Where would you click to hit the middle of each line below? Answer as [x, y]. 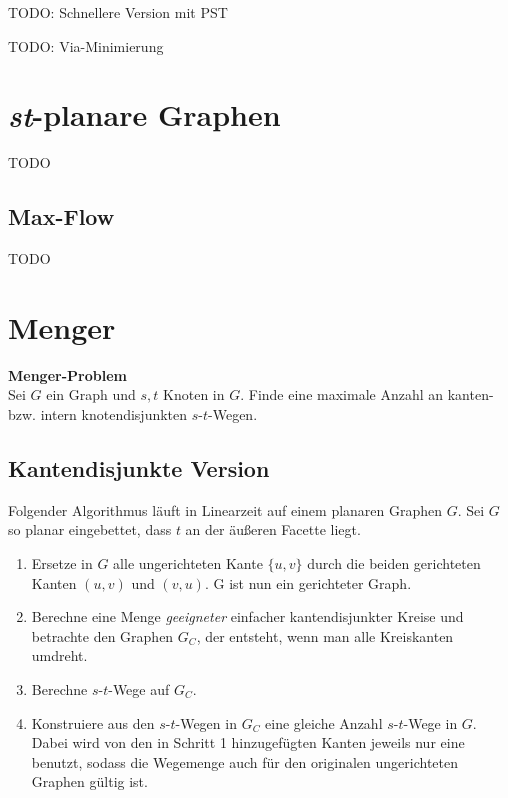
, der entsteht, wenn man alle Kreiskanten [325, 635]
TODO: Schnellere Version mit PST [118, 12]
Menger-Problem [67, 374]
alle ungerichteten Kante [188, 563]
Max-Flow [61, 216]
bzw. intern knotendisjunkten [98, 414]
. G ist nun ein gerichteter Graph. [308, 582]
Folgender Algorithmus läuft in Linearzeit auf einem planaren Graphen [225, 509]
